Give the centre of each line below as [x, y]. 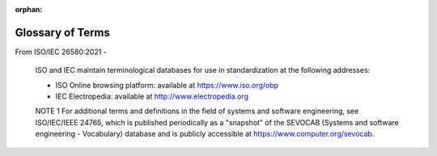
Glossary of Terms [63, 32]
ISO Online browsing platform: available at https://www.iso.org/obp [167, 85]
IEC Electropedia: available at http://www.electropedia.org [152, 96]
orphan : [29, 9]
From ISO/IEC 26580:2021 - [61, 52]
